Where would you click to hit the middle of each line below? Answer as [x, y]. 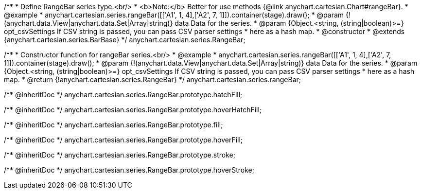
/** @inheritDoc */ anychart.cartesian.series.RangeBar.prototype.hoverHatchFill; [133, 110]
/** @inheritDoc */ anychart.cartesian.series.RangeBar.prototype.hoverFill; [123, 140]
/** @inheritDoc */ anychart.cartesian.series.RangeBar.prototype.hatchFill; [123, 95]
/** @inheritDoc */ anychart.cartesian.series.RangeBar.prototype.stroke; [120, 155]
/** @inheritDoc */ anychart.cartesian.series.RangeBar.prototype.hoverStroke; [129, 170]
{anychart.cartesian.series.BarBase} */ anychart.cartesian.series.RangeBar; [125, 40]
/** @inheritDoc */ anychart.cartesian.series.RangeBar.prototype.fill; [114, 125]
